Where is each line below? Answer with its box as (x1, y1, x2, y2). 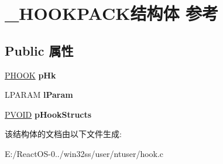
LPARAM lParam (5, 88, 73, 101)
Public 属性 (5, 41, 74, 59)
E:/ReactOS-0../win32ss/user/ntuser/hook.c (5, 147, 164, 159)
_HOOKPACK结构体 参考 (5, 1, 219, 25)
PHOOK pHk (5, 69, 56, 81)
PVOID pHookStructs (5, 108, 92, 120)
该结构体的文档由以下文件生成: (5, 128, 122, 140)
